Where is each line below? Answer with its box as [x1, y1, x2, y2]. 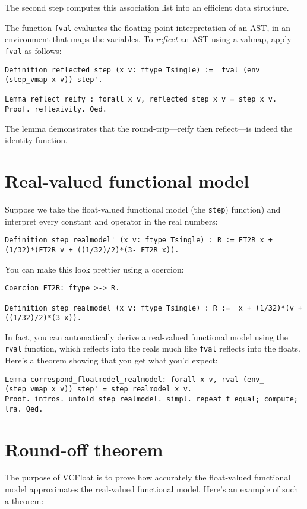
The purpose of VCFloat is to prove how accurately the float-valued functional [5, 471, 291, 483]
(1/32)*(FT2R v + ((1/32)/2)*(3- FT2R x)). [5, 246, 179, 254]
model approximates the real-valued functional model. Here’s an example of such [5, 483, 299, 495]
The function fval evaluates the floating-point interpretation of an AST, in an [5, 21, 291, 33]
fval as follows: [5, 44, 62, 56]
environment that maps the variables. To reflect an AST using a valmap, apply [5, 33, 292, 45]
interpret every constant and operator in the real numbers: [5, 214, 218, 227]
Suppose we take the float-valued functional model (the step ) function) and [5, 203, 281, 216]
